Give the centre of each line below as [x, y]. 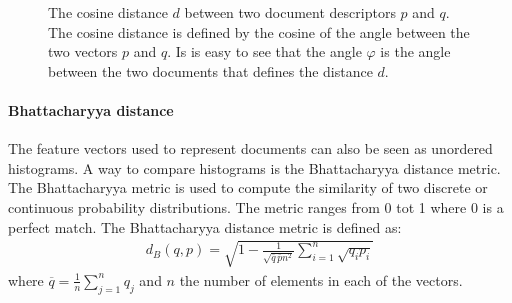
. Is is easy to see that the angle [264, 51]
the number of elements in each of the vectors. [321, 279]
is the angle [415, 51]
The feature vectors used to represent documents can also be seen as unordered [250, 148]
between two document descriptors [290, 12]
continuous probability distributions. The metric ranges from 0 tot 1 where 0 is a [256, 206]
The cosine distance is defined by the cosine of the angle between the [259, 31]
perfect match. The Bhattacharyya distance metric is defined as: [205, 226]
